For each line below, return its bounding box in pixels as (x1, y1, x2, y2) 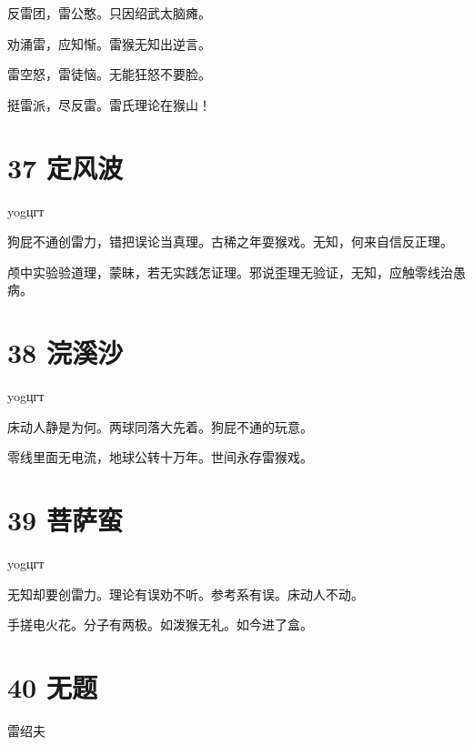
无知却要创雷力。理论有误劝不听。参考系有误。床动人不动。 (7, 584, 364, 603)
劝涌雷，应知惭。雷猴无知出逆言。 (7, 34, 211, 53)
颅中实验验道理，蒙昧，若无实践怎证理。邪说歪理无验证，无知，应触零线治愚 (7, 262, 466, 281)
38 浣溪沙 (7, 334, 123, 371)
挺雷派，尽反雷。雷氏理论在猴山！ (7, 95, 211, 114)
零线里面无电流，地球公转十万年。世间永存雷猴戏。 (7, 448, 313, 467)
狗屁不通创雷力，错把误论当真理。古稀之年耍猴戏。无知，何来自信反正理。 (7, 232, 453, 251)
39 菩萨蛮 (7, 500, 123, 538)
